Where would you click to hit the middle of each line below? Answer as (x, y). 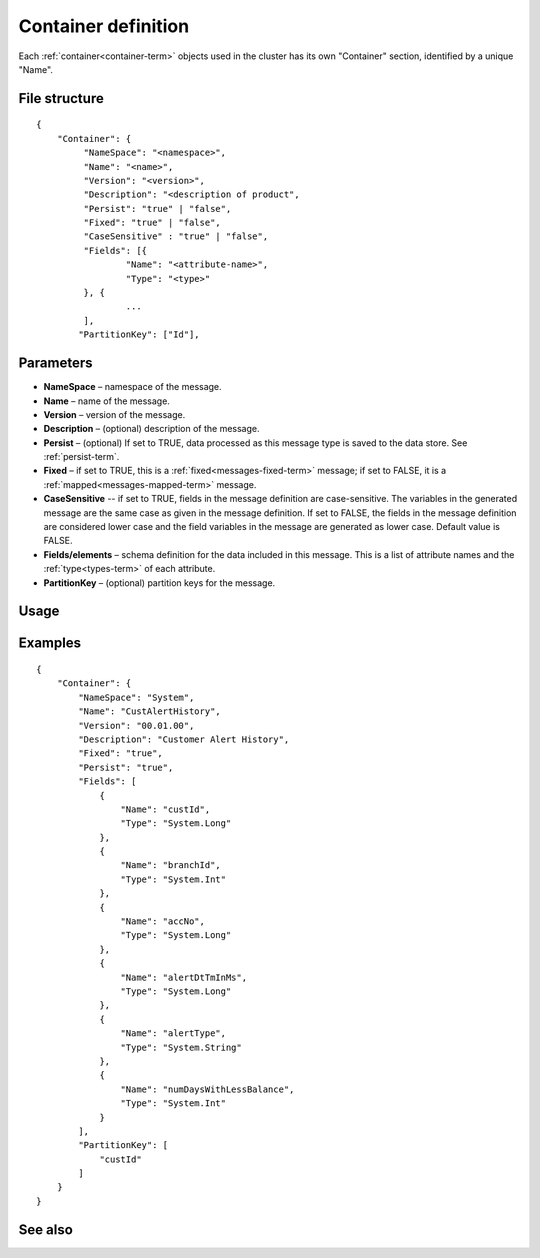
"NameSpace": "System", (136, 697)
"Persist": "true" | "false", (157, 208)
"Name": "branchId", (171, 865)
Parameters (55, 363)
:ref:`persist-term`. (81, 457)
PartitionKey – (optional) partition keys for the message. (159, 582)
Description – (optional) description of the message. (151, 429)
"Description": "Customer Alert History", (184, 739)
